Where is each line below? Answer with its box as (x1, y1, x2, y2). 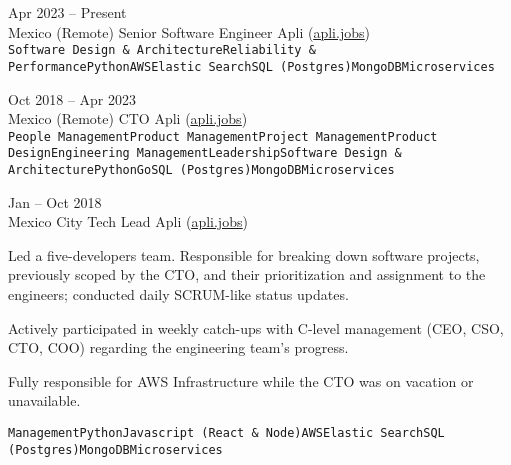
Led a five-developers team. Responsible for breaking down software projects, (8, 244, 480, 265)
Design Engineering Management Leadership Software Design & (8, 146, 402, 161)
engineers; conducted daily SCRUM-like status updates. (8, 284, 349, 305)
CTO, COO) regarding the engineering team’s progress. (8, 337, 349, 358)
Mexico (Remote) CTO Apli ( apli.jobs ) (8, 108, 248, 129)
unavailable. (8, 390, 81, 411)
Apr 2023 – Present (8, 2, 127, 22)
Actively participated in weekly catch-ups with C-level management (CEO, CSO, (8, 317, 504, 338)
